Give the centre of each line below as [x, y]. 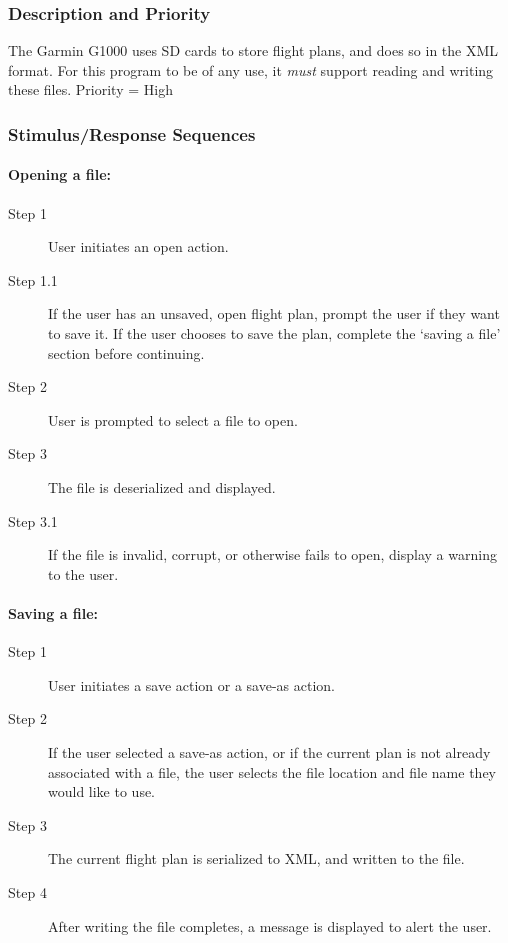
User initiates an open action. [138, 246]
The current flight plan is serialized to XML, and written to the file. [256, 858]
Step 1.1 [33, 279]
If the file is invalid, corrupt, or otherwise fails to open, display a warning [272, 554]
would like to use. [102, 791]
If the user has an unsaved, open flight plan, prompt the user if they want [274, 313]
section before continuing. [126, 352]
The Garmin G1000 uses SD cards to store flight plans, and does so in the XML [253, 50]
